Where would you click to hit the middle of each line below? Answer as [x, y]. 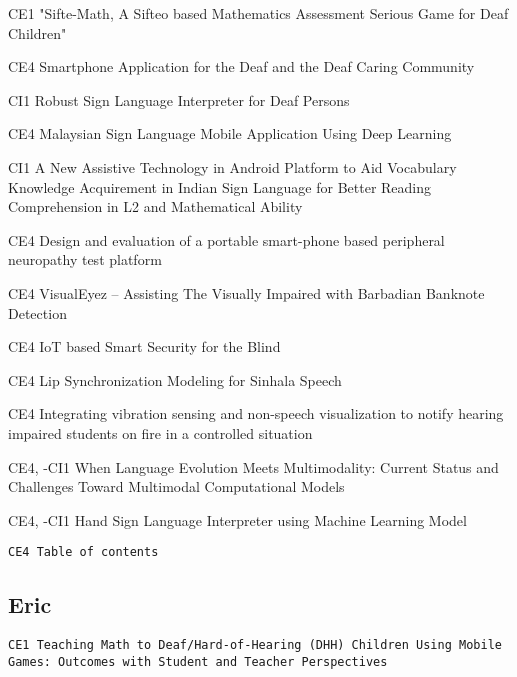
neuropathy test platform [85, 259]
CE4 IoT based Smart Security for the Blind [144, 346]
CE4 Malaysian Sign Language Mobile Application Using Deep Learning [230, 133]
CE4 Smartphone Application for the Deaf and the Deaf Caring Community [241, 66]
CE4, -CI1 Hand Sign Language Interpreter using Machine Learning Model [237, 519]
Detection [37, 312]
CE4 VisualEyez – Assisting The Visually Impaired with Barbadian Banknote [246, 292]
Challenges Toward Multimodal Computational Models [176, 486]
